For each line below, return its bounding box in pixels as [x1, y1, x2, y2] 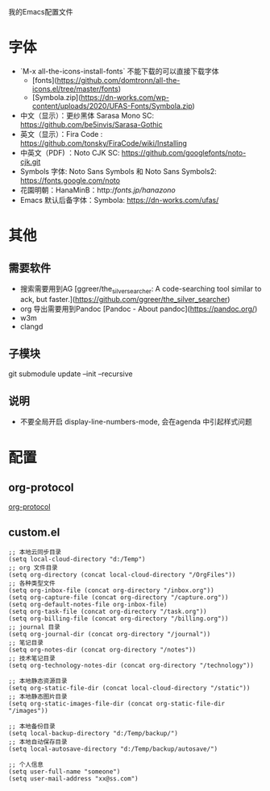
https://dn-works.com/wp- [80, 92, 169, 102]
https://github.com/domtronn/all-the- [56, 75, 181, 85]
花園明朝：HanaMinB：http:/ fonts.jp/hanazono [19, 184, 176, 195]
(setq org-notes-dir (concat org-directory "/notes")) [8, 646, 197, 654]
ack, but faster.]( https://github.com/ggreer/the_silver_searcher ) [19, 294, 231, 304]
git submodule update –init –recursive [8, 369, 133, 379]
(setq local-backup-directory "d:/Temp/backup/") [8, 730, 179, 738]
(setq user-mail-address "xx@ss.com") [8, 775, 139, 783]
